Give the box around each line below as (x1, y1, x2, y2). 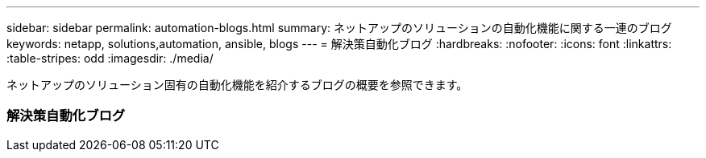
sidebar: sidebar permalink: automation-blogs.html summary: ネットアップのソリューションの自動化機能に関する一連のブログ (6, 21, 672, 34)
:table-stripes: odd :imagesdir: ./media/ (6, 51, 214, 65)
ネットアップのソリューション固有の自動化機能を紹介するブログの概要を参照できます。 (6, 78, 468, 91)
